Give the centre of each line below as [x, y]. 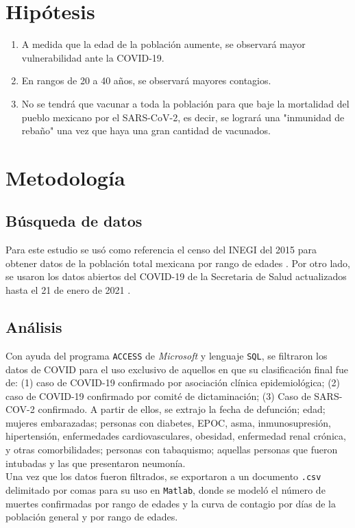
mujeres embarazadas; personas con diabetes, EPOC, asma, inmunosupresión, [168, 422]
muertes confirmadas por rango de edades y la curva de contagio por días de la [171, 503]
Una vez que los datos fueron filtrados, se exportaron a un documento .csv [163, 476]
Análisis [34, 327]
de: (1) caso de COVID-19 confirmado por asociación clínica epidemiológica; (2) [173, 382]
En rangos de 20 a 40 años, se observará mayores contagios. [146, 80]
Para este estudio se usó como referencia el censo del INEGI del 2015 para [161, 250]
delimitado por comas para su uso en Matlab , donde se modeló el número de [166, 489]
